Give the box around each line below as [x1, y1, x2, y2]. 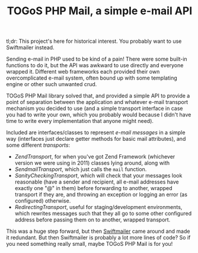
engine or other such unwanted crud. [6, 81, 97, 88]
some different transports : [6, 141, 70, 149]
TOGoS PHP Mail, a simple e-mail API [7, 4, 193, 18]
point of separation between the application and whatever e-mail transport [6, 99, 189, 106]
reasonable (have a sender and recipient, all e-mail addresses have [14, 178, 179, 185]
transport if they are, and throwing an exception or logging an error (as [14, 191, 188, 198]
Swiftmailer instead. [6, 44, 55, 51]
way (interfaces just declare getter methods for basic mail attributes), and [6, 135, 186, 143]
